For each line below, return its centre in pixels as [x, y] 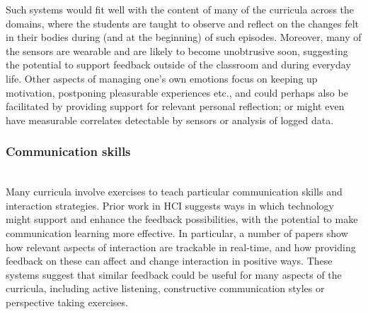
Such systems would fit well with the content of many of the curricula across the [180, 9]
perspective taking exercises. [67, 302]
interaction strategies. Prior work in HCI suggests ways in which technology [170, 205]
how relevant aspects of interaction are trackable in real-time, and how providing [181, 247]
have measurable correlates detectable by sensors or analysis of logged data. [170, 120]
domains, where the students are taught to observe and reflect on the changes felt [183, 23]
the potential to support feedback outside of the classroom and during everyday [178, 65]
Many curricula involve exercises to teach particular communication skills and [174, 192]
